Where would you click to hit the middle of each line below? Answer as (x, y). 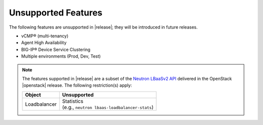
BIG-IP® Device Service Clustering (56, 49)
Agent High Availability (44, 43)
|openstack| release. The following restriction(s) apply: (77, 85)
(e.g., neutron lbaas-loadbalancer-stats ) (108, 107)
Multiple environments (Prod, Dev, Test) (61, 56)
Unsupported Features (56, 13)
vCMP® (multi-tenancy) (45, 36)
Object (33, 94)
